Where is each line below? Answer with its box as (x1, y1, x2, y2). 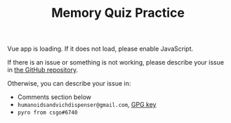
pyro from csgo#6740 (17, 109, 78, 117)
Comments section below (17, 93, 91, 101)
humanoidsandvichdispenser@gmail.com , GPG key (17, 101, 157, 109)
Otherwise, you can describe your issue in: (7, 79, 131, 88)
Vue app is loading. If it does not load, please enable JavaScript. (7, 44, 194, 53)
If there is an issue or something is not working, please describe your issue (7, 58, 225, 67)
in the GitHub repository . (7, 65, 79, 75)
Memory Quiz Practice (51, 5, 185, 21)
